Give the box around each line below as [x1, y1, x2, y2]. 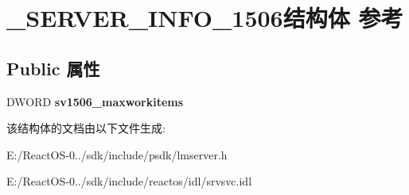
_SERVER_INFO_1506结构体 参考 [6, 2, 403, 34]
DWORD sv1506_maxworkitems [6, 93, 184, 109]
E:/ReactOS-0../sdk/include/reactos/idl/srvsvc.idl [6, 173, 252, 189]
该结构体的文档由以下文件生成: [6, 120, 166, 136]
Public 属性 [6, 55, 100, 80]
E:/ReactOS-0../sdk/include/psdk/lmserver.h [6, 146, 228, 162]
